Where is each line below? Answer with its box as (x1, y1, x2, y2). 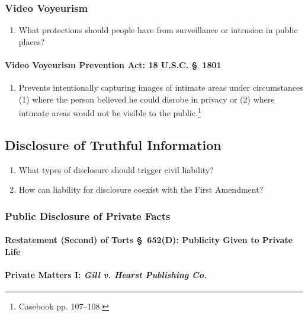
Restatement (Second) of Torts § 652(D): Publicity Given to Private (5, 234, 293, 246)
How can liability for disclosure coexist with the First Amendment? (18, 183, 264, 196)
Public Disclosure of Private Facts (5, 208, 171, 223)
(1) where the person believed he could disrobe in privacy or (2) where (18, 92, 275, 105)
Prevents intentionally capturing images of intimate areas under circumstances (18, 81, 303, 94)
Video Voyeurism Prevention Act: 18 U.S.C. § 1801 (5, 59, 222, 71)
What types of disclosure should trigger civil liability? (18, 163, 214, 175)
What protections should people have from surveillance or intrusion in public (18, 24, 298, 36)
